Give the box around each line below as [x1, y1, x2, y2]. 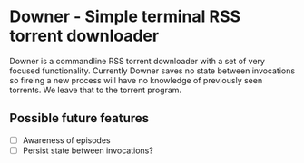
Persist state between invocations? [22, 145, 154, 156]
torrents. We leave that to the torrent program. [9, 84, 182, 95]
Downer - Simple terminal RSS [9, 6, 241, 27]
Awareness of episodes [22, 134, 111, 146]
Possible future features [9, 110, 150, 126]
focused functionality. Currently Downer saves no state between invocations [9, 65, 296, 76]
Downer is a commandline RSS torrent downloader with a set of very [9, 55, 266, 66]
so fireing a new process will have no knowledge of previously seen [9, 74, 263, 85]
